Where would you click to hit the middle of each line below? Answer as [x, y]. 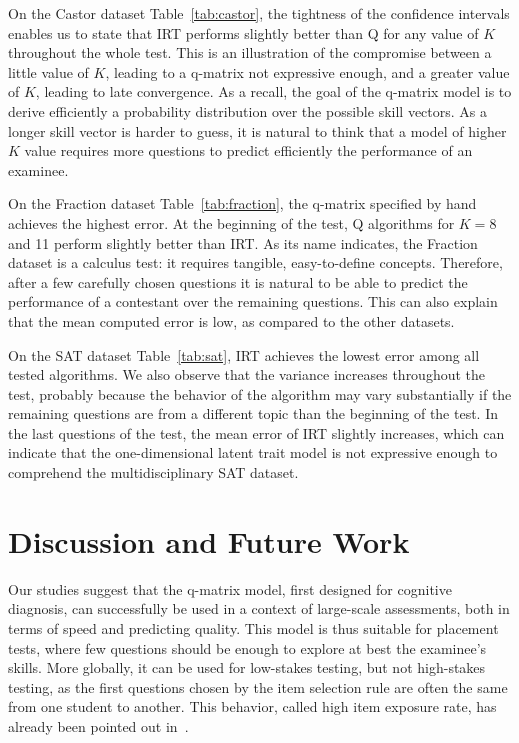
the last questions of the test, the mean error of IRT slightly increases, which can [256, 432]
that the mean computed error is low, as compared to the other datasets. [231, 320]
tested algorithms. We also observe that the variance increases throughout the [247, 374]
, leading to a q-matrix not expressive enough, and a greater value [307, 71]
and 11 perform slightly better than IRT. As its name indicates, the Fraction [243, 242]
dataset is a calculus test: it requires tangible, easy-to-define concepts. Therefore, [255, 262]
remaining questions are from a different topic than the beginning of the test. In [253, 413]
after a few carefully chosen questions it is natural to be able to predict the [238, 281]
